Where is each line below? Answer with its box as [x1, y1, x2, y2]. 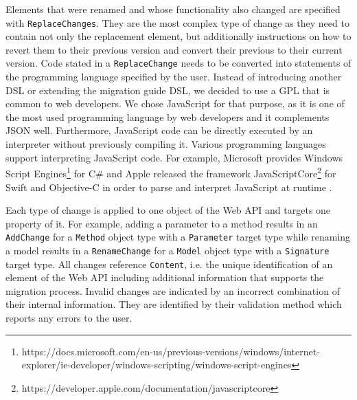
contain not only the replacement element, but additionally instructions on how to [5, 29, 352, 43]
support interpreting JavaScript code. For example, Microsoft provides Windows [5, 150, 343, 164]
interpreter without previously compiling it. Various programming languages [5, 137, 326, 151]
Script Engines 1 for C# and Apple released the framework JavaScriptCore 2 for [5, 164, 336, 180]
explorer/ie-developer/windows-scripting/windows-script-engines [21, 357, 292, 372]
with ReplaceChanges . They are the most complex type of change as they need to [5, 15, 349, 30]
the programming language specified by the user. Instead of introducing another [5, 69, 342, 84]
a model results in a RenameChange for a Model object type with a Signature [5, 243, 330, 257]
